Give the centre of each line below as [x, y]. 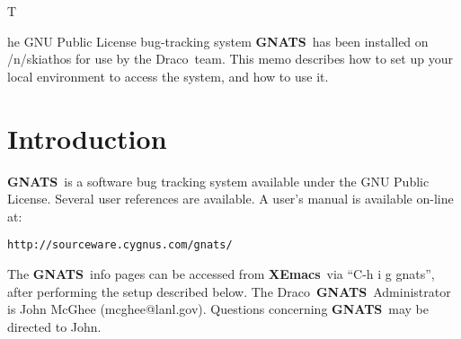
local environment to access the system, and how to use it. [168, 76]
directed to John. [54, 326]
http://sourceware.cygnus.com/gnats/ [120, 245]
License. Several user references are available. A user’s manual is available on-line [230, 199]
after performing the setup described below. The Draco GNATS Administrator [229, 291]
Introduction [87, 138]
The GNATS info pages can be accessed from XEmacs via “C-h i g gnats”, [221, 273]
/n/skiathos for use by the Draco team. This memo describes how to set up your [230, 59]
